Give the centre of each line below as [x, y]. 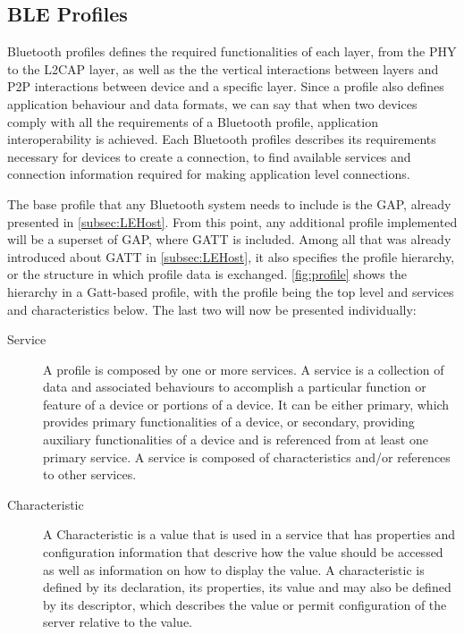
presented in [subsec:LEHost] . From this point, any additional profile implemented [232, 221]
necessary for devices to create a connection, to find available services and [209, 156]
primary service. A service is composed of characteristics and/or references [247, 456]
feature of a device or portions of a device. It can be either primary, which [246, 404]
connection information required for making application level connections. [209, 174]
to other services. [90, 474]
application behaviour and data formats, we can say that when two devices [212, 103]
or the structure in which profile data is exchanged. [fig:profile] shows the [207, 274]
